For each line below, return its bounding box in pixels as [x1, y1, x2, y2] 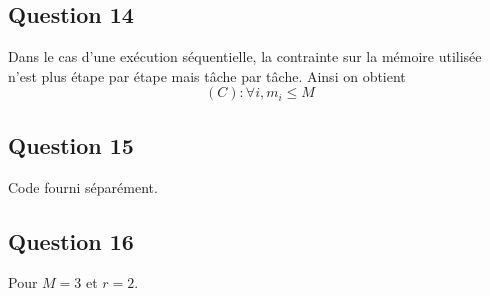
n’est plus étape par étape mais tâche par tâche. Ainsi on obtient [8, 65, 406, 86]
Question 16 [8, 225, 134, 256]
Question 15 [8, 129, 134, 160]
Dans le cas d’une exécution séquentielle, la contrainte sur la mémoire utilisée [8, 46, 482, 67]
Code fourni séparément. [8, 176, 158, 197]
